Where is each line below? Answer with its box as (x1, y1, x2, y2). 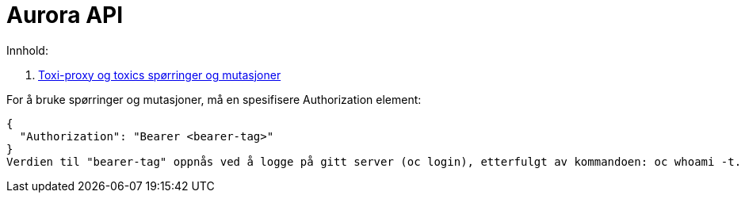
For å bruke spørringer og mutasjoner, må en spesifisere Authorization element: (6, 92, 422, 106)
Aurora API (6, 2, 124, 29)
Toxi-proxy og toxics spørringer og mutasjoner (38, 67, 281, 82)
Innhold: (6, 43, 48, 57)
